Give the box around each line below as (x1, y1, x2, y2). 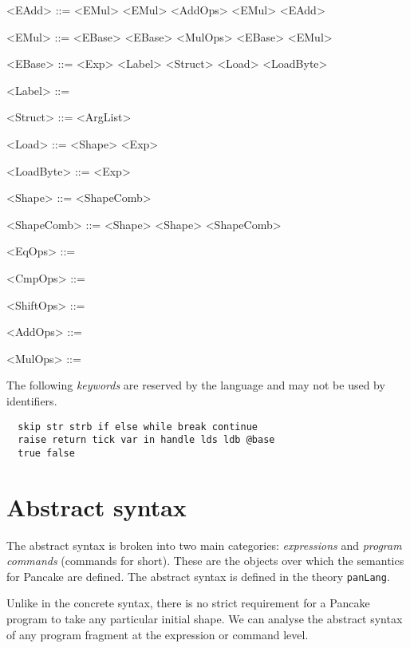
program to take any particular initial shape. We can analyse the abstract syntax (6, 610, 403, 627)
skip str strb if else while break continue (18, 421, 258, 433)
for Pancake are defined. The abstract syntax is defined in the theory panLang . (6, 567, 390, 584)
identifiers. (6, 392, 57, 409)
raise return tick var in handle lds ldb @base (18, 434, 275, 446)
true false (18, 447, 75, 459)
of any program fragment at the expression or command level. (6, 626, 309, 642)
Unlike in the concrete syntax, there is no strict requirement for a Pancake (6, 595, 370, 611)
